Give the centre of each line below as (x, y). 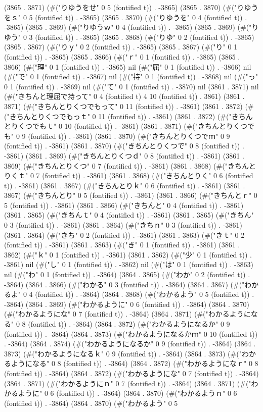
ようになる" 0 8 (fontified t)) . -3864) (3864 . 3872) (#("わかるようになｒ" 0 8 (135, 363)
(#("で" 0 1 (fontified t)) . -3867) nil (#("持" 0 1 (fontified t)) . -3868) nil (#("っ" (131, 76)
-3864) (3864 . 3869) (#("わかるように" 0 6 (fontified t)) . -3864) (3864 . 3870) (127, 304)
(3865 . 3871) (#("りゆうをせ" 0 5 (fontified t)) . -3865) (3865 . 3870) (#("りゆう (131, 7)
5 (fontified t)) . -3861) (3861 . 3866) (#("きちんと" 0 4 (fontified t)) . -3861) (124, 205)
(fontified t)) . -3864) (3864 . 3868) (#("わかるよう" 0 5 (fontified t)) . (145, 294)
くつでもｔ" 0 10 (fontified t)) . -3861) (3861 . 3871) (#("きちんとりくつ (133, 126)
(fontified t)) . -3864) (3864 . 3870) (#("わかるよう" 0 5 (91, 403)
